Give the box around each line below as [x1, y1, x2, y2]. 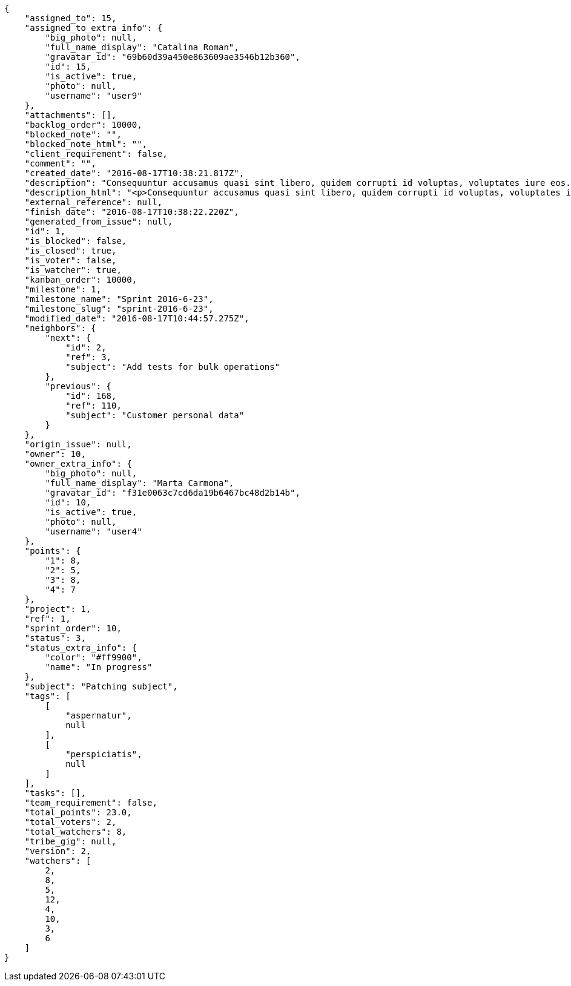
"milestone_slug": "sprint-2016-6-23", [24, 304, 214, 314]
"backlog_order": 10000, [24, 120, 142, 130]
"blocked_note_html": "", [24, 139, 148, 149]
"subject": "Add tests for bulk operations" [65, 362, 280, 372]
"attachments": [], [24, 110, 117, 120]
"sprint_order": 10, [24, 623, 122, 633]
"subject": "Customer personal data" [65, 410, 245, 420]
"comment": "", [24, 159, 96, 168]
